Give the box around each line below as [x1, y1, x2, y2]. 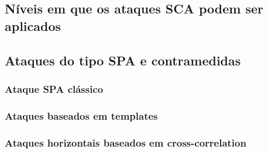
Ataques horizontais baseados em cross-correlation [5, 135, 246, 149]
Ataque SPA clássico [5, 81, 104, 96]
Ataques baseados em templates [5, 108, 158, 123]
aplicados [5, 16, 61, 34]
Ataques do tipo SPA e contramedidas [5, 51, 241, 69]
